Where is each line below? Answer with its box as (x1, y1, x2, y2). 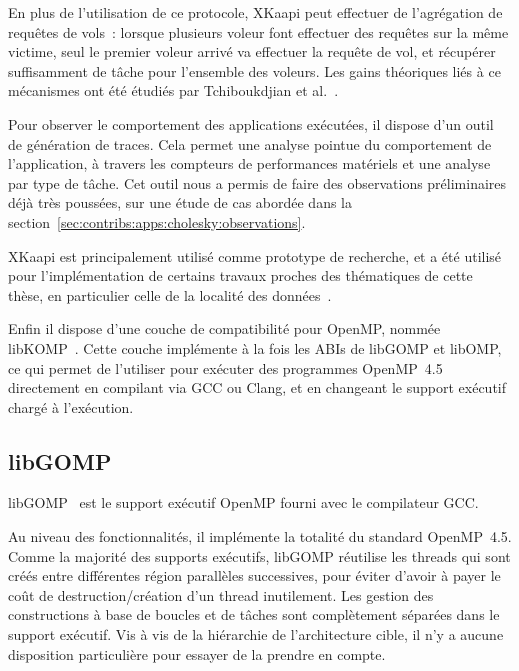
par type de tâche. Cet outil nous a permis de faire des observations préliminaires (8, 172, 507, 193)
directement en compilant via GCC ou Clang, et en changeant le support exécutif (8, 377, 507, 398)
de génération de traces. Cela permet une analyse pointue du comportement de (8, 133, 492, 154)
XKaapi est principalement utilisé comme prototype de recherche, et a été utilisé (8, 245, 502, 266)
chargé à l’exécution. (8, 396, 134, 417)
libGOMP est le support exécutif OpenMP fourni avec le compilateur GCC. (8, 492, 479, 513)
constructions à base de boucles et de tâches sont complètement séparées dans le (8, 604, 500, 625)
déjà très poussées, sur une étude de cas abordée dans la (8, 192, 353, 213)
